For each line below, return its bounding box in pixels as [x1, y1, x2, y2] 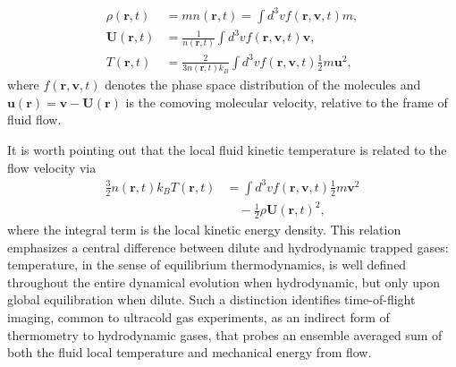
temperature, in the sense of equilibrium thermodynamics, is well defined [7, 255, 407, 274]
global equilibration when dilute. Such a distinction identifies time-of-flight [7, 290, 416, 309]
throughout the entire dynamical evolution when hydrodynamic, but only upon [7, 272, 440, 291]
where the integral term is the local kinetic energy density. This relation [7, 220, 401, 239]
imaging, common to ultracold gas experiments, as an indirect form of [7, 308, 390, 327]
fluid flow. [7, 110, 62, 129]
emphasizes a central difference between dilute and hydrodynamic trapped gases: [7, 237, 449, 256]
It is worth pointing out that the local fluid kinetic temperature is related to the [7, 141, 447, 158]
